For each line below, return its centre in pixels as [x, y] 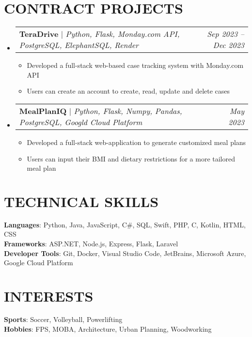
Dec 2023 [228, 45]
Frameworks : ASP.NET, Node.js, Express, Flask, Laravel [91, 243]
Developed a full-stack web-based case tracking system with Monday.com [135, 65]
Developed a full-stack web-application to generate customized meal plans [136, 142]
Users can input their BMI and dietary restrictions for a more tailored [131, 158]
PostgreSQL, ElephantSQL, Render [79, 45]
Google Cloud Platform [39, 263]
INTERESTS [49, 296]
